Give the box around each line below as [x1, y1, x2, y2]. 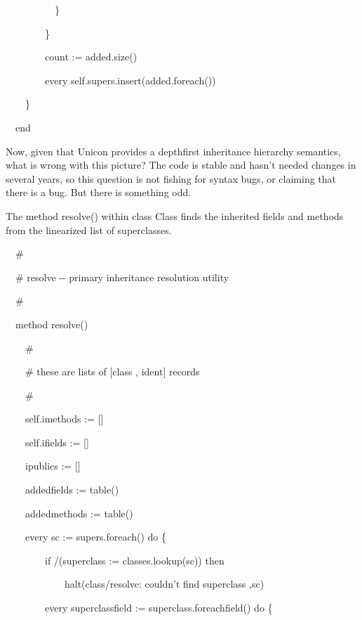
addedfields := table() [25, 482, 119, 497]
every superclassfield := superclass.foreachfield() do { [44, 600, 273, 615]
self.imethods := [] [25, 411, 104, 426]
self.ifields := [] [25, 434, 89, 449]
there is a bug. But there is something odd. [6, 185, 192, 200]
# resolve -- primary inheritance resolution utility [15, 269, 229, 284]
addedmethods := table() [25, 505, 133, 520]
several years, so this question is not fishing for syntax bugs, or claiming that [6, 171, 337, 186]
